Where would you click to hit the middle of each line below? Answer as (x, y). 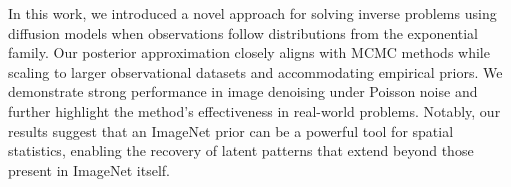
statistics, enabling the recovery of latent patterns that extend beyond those (241, 150)
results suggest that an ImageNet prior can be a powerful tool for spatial (231, 130)
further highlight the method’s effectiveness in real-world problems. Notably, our (254, 110)
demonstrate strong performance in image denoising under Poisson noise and (243, 91)
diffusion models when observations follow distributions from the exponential (243, 32)
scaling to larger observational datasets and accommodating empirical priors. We (255, 71)
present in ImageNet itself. (89, 169)
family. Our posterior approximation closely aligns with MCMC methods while (249, 52)
